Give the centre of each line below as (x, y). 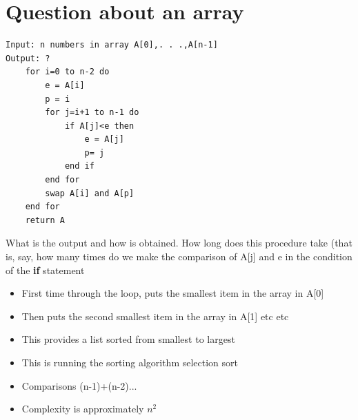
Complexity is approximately (83, 409)
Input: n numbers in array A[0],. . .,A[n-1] (112, 45)
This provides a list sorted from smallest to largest (128, 339)
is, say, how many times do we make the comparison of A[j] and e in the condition (179, 256)
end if (79, 166)
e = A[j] (104, 139)
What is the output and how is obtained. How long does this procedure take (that (179, 243)
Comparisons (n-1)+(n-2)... (79, 385)
